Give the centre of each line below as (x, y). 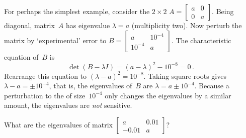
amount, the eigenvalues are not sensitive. (68, 105)
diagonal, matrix (29, 25)
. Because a (212, 86)
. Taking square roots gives (185, 76)
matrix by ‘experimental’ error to (55, 40)
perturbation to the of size (45, 95)
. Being (223, 11)
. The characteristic (201, 40)
